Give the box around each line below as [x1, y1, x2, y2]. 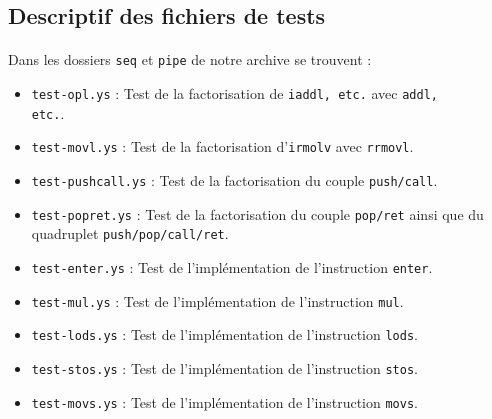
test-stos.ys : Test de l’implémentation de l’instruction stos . [31, 357, 418, 378]
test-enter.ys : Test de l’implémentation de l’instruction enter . [31, 256, 433, 277]
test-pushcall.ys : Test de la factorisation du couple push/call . [31, 170, 438, 190]
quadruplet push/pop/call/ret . [31, 223, 229, 244]
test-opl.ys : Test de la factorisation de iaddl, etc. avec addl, [31, 83, 438, 104]
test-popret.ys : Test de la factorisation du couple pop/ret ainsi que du [31, 203, 484, 224]
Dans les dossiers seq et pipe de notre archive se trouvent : [8, 49, 372, 70]
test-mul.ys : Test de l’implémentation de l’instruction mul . [31, 290, 404, 311]
